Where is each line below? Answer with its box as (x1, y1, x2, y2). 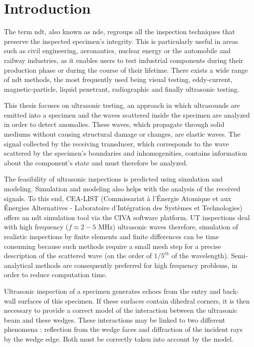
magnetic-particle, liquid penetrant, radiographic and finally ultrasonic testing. (4, 83, 239, 94)
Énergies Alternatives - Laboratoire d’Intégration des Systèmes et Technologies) (4, 203, 243, 213)
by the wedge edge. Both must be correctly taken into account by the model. (4, 333, 234, 344)
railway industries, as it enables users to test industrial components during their (4, 55, 243, 65)
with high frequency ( (4, 222, 68, 232)
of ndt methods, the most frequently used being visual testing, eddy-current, (4, 74, 233, 84)
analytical (4, 260, 33, 270)
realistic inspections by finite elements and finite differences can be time (4, 231, 219, 241)
